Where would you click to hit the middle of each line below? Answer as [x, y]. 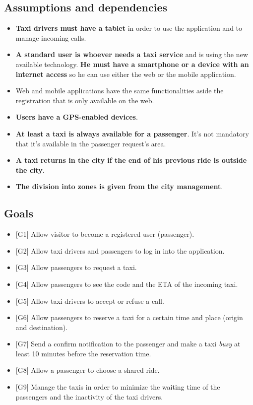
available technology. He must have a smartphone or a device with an [132, 64]
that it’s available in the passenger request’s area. [91, 143]
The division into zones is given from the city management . [119, 186]
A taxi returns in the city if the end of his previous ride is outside [131, 160]
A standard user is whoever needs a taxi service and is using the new [132, 54]
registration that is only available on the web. [85, 100]
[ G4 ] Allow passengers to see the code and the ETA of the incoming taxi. [127, 284]
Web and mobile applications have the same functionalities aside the [120, 91]
